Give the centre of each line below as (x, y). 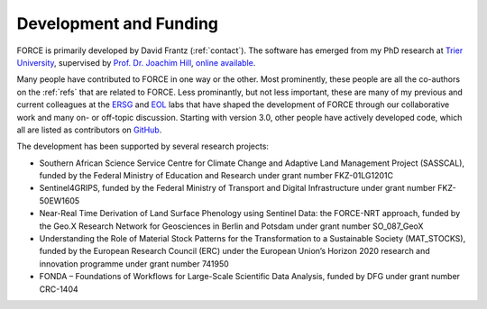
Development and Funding (117, 23)
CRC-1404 (59, 289)
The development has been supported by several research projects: (143, 146)
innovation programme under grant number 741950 (134, 264)
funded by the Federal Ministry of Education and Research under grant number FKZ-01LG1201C (216, 176)
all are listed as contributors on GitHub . (89, 130)
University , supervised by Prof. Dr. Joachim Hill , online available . (136, 62)
